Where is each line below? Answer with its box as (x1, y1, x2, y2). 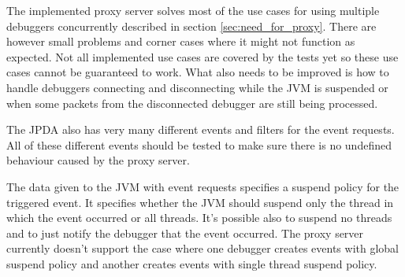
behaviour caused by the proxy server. (6, 152, 190, 168)
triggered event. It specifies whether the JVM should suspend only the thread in (6, 194, 394, 210)
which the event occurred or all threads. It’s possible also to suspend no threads (6, 209, 392, 226)
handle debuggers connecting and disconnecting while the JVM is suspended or (6, 79, 388, 95)
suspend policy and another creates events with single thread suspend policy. (6, 255, 377, 271)
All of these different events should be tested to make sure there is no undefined (6, 136, 392, 153)
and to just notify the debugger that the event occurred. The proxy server (6, 224, 364, 241)
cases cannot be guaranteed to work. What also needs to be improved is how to (6, 64, 389, 80)
